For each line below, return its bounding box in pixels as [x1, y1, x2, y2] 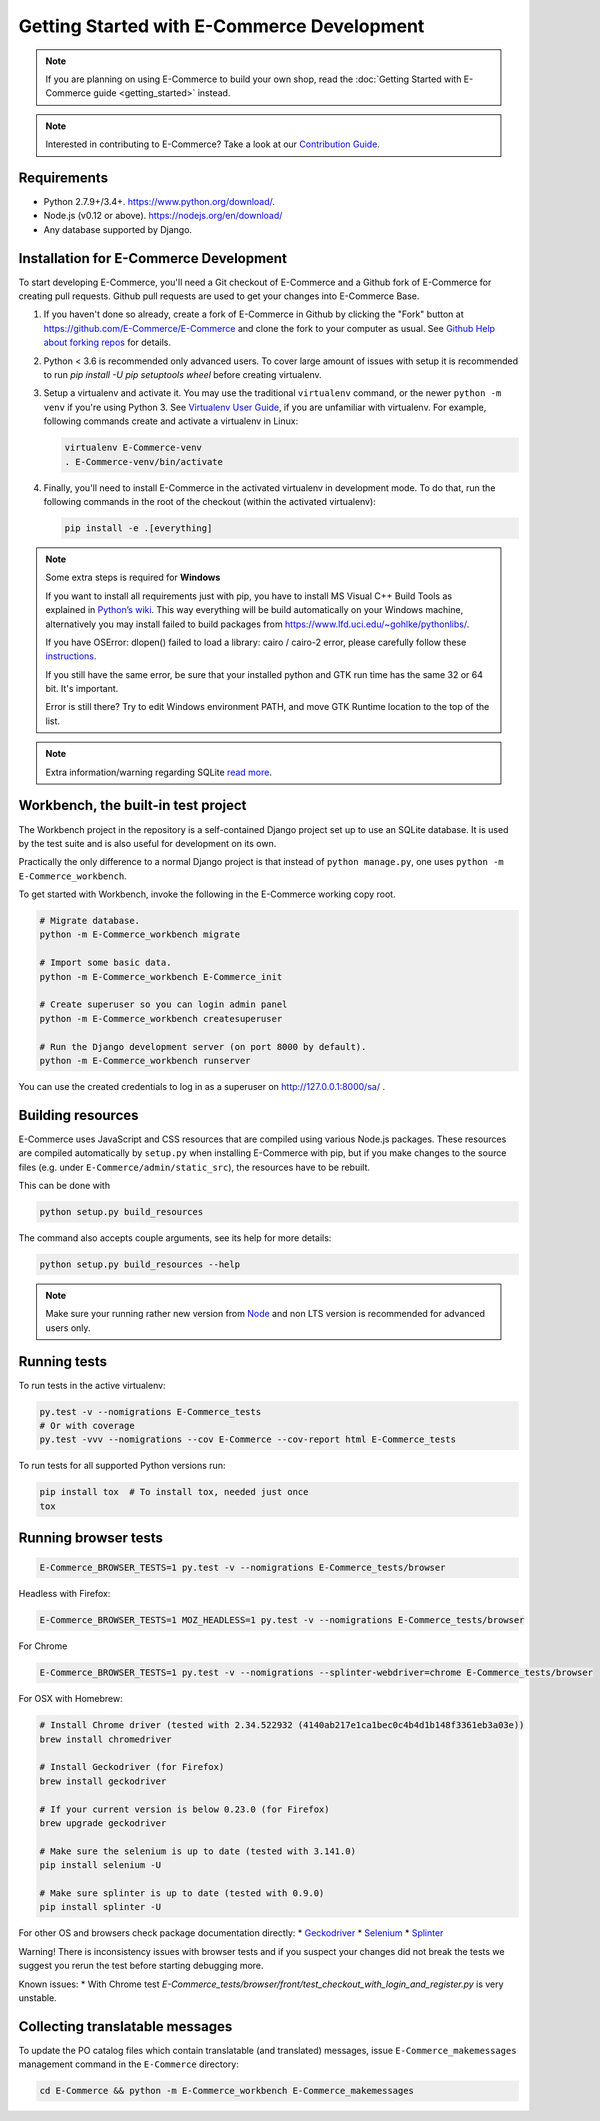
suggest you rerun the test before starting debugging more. [18, 1960, 264, 1972]
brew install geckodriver [39, 1775, 167, 1787]
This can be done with [18, 1180, 110, 1192]
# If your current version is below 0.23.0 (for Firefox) [39, 1803, 330, 1815]
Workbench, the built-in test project [18, 797, 247, 814]
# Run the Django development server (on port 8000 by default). [39, 1041, 367, 1052]
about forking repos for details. [43, 336, 172, 349]
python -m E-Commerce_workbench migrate [39, 929, 240, 940]
